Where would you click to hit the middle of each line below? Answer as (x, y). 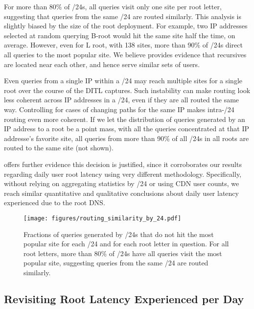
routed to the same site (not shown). (59, 148)
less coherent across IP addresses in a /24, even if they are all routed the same (122, 100)
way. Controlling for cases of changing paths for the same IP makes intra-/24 (119, 109)
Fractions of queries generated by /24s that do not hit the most (119, 234)
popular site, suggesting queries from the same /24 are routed (116, 263)
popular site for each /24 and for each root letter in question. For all (126, 244)
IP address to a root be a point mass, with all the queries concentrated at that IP (127, 129)
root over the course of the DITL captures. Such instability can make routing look (127, 90)
